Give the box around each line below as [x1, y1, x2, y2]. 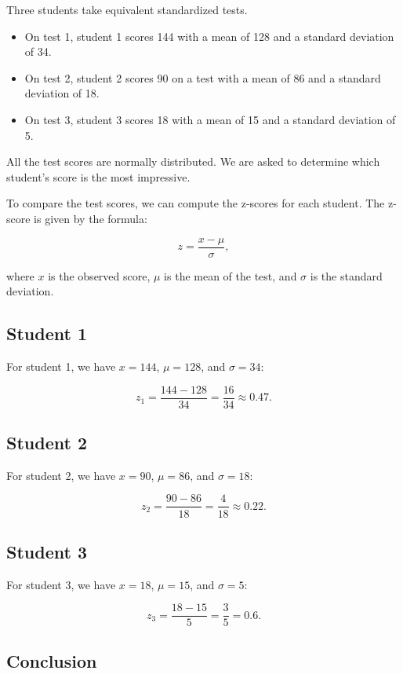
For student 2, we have [6, 467, 116, 483]
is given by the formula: [34, 210, 147, 226]
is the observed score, [48, 267, 151, 284]
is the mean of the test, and [164, 267, 297, 284]
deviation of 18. [24, 85, 100, 101]
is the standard [310, 267, 383, 284]
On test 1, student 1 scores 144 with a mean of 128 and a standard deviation [24, 27, 394, 44]
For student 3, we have [6, 576, 116, 592]
